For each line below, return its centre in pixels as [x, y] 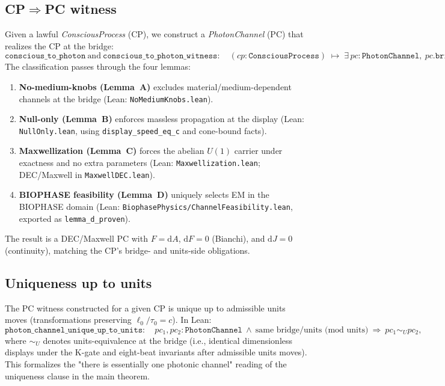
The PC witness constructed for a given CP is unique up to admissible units [145, 308]
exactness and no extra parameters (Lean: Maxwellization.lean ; [140, 163]
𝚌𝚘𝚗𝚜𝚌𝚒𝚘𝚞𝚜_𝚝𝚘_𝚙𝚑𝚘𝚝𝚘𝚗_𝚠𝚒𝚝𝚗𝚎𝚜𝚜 [160, 56]
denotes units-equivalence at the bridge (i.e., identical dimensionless [168, 340]
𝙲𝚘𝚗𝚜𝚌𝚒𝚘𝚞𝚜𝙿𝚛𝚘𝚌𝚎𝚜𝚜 [284, 56]
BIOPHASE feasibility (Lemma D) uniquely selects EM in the [144, 195]
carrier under [258, 151]
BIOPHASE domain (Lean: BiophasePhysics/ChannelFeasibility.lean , [156, 206]
